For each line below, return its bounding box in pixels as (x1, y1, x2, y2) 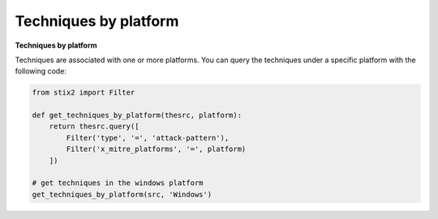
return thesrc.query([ (49, 122, 140, 131)
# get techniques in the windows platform (32, 179, 204, 187)
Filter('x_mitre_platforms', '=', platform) (66, 145, 247, 154)
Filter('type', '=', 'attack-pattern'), (66, 133, 230, 142)
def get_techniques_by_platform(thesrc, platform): (32, 111, 243, 120)
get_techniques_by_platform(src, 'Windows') (32, 190, 213, 199)
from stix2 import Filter (32, 88, 135, 97)
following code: (15, 66, 67, 76)
